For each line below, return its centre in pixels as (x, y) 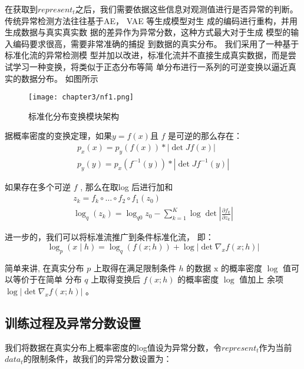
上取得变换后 (116, 279)
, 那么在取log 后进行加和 (127, 186)
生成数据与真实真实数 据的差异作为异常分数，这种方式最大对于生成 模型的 (148, 32)
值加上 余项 (261, 279)
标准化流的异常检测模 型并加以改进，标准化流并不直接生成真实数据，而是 (146, 55)
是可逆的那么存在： (205, 136)
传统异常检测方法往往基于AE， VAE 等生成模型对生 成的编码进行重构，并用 (151, 20)
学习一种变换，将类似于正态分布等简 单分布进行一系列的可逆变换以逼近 (150, 66)
